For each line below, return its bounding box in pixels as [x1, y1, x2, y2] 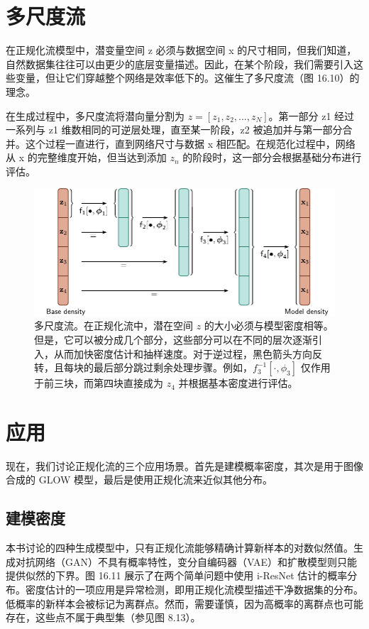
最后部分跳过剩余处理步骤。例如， [93, 360, 253, 375]
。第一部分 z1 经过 [268, 108, 355, 123]
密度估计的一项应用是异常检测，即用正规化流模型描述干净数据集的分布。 [25, 582, 363, 597]
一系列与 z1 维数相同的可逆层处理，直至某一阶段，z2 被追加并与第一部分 [6, 122, 343, 137]
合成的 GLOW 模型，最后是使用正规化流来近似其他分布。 [6, 472, 272, 487]
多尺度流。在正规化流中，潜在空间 [34, 318, 193, 333]
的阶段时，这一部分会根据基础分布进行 [182, 150, 362, 165]
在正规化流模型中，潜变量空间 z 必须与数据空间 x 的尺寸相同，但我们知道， [6, 43, 357, 58]
